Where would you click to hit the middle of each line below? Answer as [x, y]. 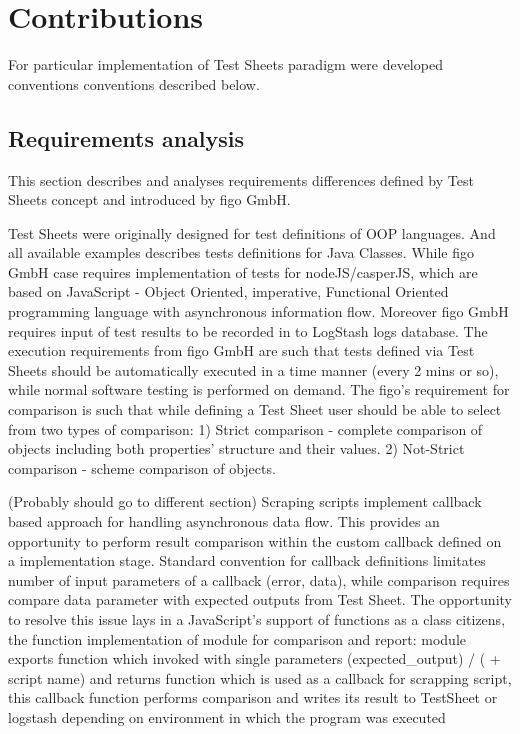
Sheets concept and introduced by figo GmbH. [149, 199]
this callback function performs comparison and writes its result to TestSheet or [253, 697]
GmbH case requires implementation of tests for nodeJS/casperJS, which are [243, 271]
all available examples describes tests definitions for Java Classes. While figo [241, 252]
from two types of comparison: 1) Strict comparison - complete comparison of [245, 428]
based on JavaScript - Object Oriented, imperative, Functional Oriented [228, 291]
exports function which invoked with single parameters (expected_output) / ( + [254, 658]
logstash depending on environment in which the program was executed [227, 716]
